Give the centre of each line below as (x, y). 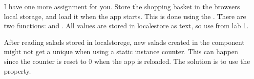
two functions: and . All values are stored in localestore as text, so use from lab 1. (126, 26)
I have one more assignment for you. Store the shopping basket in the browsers (122, 6)
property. (18, 70)
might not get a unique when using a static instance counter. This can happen (121, 51)
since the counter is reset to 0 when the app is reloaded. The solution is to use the (127, 61)
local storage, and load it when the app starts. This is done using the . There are (125, 16)
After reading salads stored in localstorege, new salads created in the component (124, 42)
